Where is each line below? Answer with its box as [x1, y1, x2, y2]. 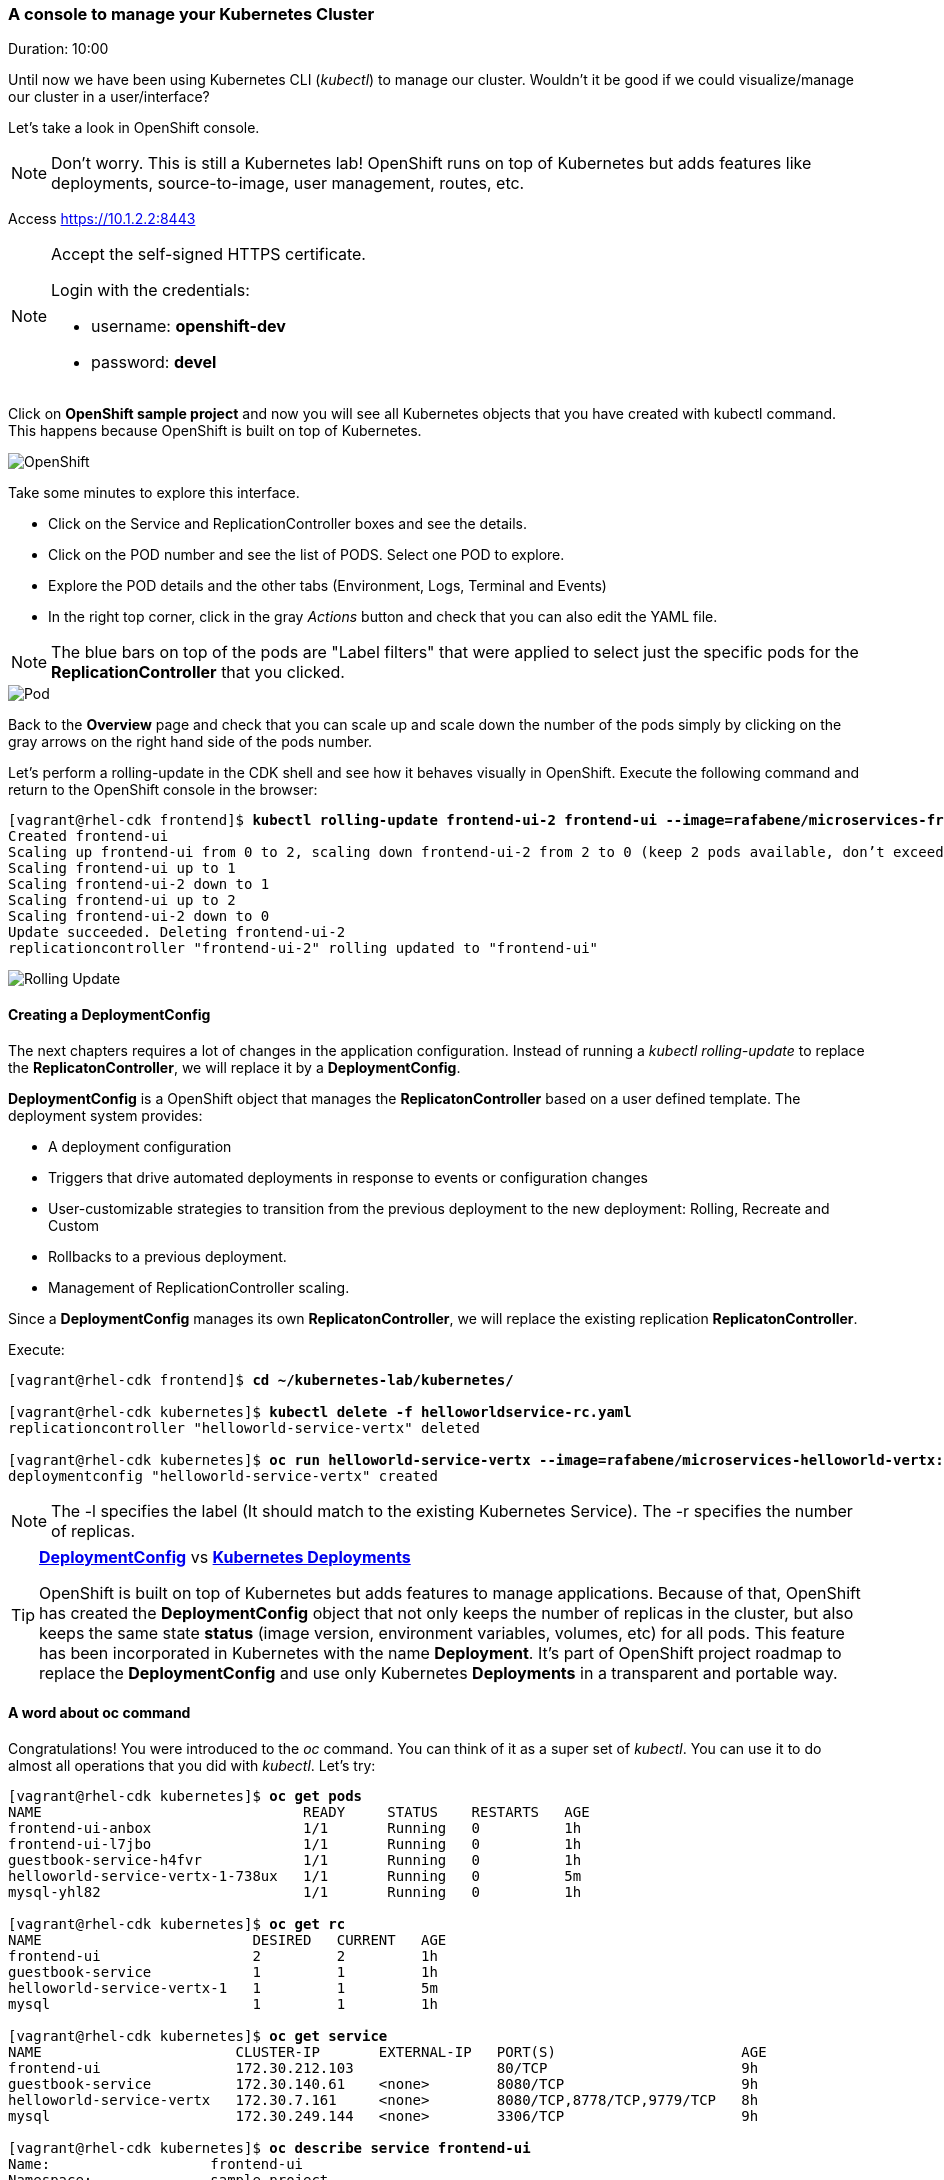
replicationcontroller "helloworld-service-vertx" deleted [8, 1419, 481, 1436]
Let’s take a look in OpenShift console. [8, 119, 260, 137]
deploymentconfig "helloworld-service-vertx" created [8, 1467, 438, 1484]
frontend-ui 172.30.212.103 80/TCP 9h [8, 2059, 759, 2076]
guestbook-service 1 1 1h [8, 1963, 438, 1980]
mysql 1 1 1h [8, 1995, 438, 2012]
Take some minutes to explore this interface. [8, 484, 300, 502]
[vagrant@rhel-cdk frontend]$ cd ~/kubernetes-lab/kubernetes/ [8, 1371, 514, 1388]
